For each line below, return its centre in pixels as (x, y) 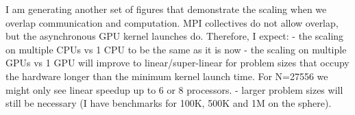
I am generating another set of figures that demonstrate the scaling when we (166, 9)
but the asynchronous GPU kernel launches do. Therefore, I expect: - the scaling (175, 36)
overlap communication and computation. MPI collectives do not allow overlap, (172, 22)
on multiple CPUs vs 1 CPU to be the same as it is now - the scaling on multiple (176, 49)
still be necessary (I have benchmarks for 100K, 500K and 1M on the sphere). (169, 103)
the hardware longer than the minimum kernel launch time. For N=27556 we (167, 76)
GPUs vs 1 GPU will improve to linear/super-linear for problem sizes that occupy (177, 63)
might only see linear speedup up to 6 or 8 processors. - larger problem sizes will (174, 89)
